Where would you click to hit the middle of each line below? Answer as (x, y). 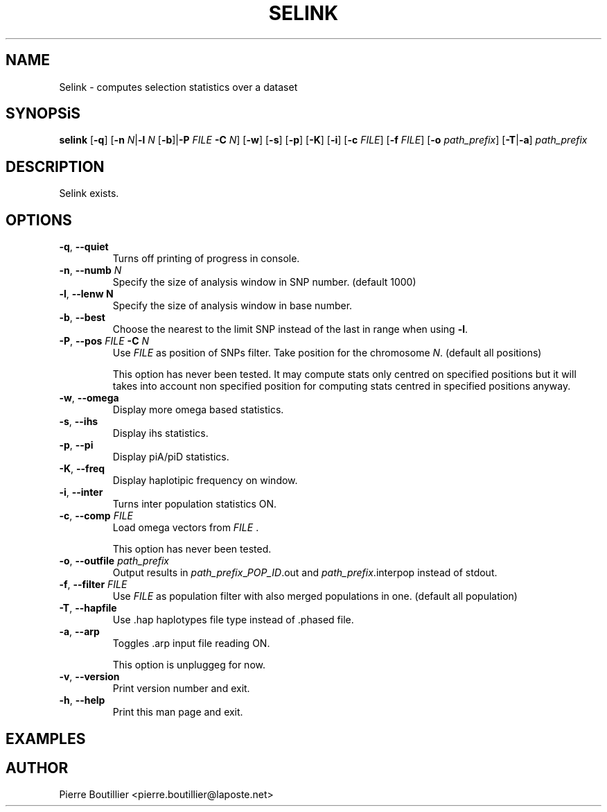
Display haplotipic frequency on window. (205, 481)
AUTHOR (37, 768)
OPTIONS (39, 220)
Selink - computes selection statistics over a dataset (178, 87)
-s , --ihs (79, 422)
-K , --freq (82, 469)
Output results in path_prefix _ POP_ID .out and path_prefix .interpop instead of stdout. (305, 573)
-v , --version (89, 677)
